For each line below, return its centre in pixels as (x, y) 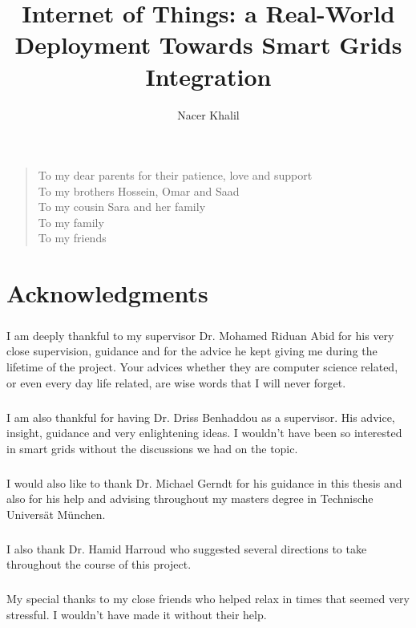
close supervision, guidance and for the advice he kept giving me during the (192, 351)
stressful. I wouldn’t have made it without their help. (137, 615)
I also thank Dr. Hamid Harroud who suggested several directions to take (187, 548)
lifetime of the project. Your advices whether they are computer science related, (202, 367)
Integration (208, 76)
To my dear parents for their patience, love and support (175, 175)
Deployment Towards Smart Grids (208, 45)
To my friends (72, 238)
